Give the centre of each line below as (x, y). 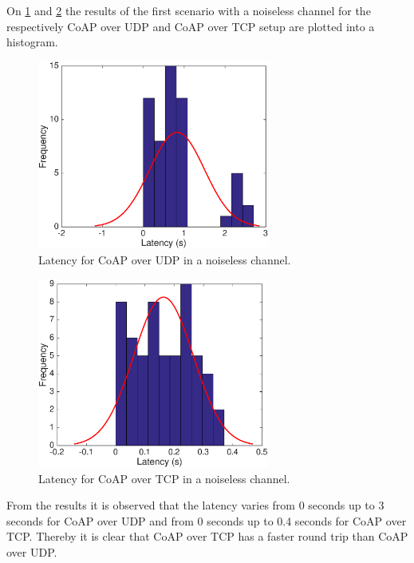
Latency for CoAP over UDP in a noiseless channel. (165, 259)
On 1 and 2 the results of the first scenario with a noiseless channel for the (189, 10)
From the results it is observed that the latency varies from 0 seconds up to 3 (195, 505)
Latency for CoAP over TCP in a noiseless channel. (164, 478)
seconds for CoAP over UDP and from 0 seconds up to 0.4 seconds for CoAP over (207, 520)
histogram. (32, 42)
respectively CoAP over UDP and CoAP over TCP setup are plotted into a (191, 26)
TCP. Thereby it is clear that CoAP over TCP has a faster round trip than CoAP (207, 536)
